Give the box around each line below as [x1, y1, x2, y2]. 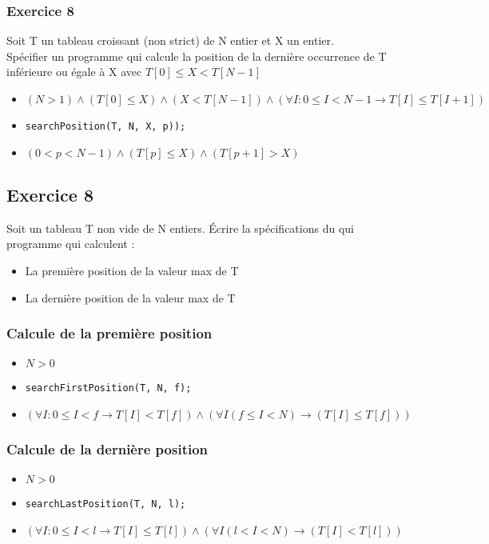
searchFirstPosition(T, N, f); [25, 382, 192, 394]
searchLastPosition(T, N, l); [25, 498, 186, 510]
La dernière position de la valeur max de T [25, 289, 236, 306]
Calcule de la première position [6, 323, 213, 343]
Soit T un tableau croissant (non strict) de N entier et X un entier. [6, 32, 334, 49]
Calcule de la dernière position [6, 439, 209, 459]
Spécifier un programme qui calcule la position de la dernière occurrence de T [6, 47, 387, 64]
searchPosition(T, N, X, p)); [25, 121, 186, 132]
